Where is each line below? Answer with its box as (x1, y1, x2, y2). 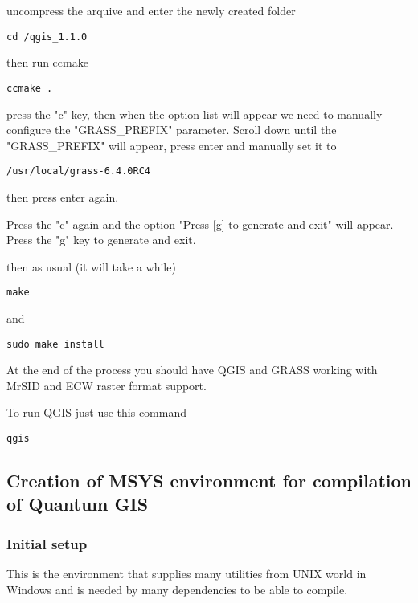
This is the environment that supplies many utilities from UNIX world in (6, 565, 367, 582)
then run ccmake (6, 54, 88, 71)
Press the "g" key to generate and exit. (6, 231, 196, 248)
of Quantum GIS (6, 491, 149, 516)
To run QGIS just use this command (6, 404, 186, 421)
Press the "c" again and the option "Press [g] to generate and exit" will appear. (6, 215, 394, 232)
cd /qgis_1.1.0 (6, 31, 88, 43)
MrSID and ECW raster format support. (6, 377, 207, 393)
